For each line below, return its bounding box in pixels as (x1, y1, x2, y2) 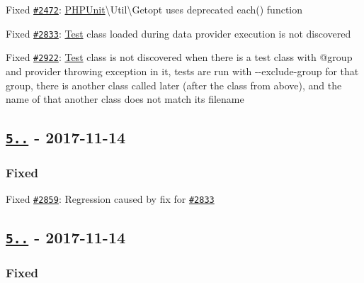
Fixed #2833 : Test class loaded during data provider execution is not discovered (6, 26, 351, 40)
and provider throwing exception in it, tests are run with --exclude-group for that (6, 63, 359, 78)
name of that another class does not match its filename (6, 91, 244, 106)
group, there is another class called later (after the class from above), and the (6, 77, 342, 92)
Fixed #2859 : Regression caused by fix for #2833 (6, 192, 215, 206)
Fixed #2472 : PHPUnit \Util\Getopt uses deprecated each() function (6, 2, 303, 16)
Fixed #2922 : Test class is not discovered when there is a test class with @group (6, 50, 353, 65)
